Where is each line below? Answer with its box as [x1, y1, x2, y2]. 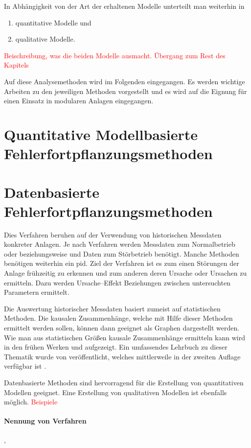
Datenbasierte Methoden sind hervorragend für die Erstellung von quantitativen [4, 377, 244, 387]
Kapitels [4, 60, 29, 70]
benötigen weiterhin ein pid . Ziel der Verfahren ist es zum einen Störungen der [4, 258, 239, 268]
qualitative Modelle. [15, 34, 75, 44]
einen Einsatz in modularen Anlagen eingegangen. [4, 95, 154, 106]
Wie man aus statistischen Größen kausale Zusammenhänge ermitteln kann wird [4, 332, 245, 342]
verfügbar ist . [4, 361, 46, 371]
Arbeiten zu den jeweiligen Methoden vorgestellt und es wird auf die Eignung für [4, 86, 247, 96]
